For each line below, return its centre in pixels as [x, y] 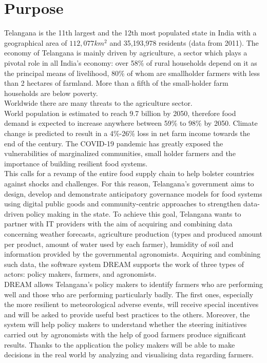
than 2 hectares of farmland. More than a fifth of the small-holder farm [116, 83]
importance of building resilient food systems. [76, 163]
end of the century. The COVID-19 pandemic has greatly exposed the [114, 143]
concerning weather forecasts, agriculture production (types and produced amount [133, 234]
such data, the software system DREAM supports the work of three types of [124, 264]
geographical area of [36, 42]
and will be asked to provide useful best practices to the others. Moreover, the [127, 314]
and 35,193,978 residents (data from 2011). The [184, 42]
